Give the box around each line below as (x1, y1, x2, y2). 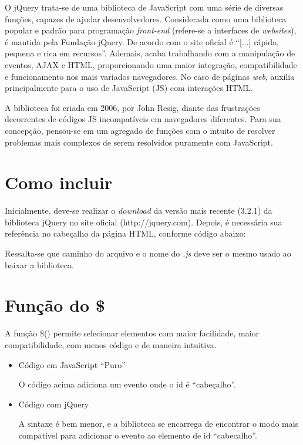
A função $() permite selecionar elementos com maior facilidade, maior (5, 327, 260, 339)
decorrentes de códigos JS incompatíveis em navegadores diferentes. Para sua (5, 113, 281, 125)
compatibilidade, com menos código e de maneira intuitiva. (5, 338, 217, 350)
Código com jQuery (18, 397, 89, 410)
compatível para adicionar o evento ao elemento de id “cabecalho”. (18, 429, 257, 441)
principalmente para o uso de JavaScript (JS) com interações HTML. (5, 82, 253, 94)
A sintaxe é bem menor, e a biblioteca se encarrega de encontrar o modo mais (18, 417, 299, 430)
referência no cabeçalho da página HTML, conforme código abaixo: (5, 227, 246, 240)
